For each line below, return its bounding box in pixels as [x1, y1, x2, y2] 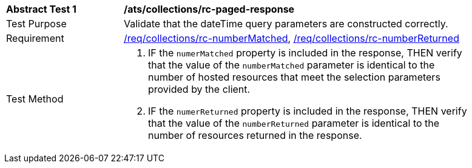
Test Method [6, 93, 64, 105]
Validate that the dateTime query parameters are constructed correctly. [124, 18, 448, 30]
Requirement [6, 32, 64, 44]
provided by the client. [148, 83, 251, 95]
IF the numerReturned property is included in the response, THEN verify [148, 105, 467, 117]
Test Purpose [6, 18, 67, 30]
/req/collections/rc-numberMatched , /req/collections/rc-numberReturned [124, 32, 459, 44]
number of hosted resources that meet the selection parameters [148, 71, 440, 83]
